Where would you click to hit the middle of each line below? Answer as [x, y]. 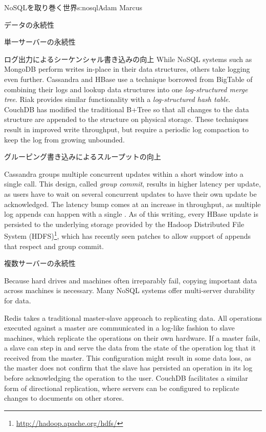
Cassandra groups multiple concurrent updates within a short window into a [124, 173]
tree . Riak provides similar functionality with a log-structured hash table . [117, 99]
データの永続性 [29, 24]
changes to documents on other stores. [64, 398]
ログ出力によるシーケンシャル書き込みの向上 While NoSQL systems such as [128, 59]
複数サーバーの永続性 [40, 263]
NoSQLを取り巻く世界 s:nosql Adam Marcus [73, 7]
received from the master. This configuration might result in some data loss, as [128, 357]
